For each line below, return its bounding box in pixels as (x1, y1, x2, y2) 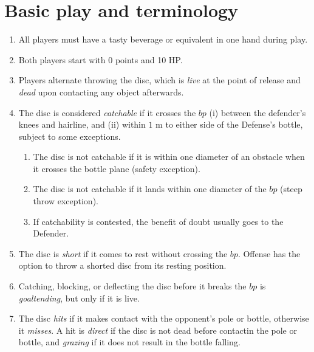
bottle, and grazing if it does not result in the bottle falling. (18, 336, 241, 348)
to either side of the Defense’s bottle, (165, 118, 303, 131)
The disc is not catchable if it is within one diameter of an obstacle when (33, 150, 305, 163)
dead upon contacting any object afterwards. (18, 85, 184, 98)
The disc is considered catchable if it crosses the (18, 106, 196, 119)
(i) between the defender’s (209, 106, 306, 119)
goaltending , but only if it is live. (18, 291, 140, 304)
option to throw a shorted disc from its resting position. (18, 259, 227, 272)
